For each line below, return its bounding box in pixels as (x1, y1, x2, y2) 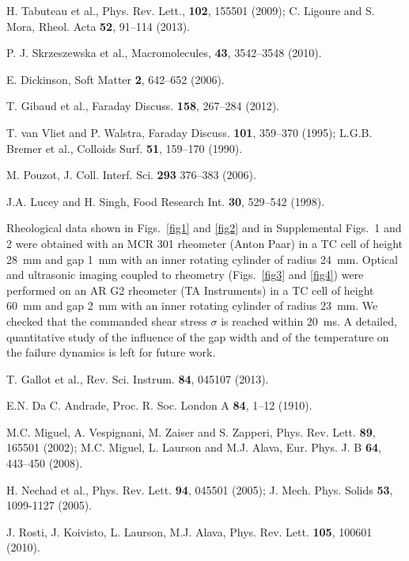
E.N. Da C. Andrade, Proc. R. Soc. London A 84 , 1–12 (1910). (6, 397, 312, 414)
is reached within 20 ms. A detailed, (221, 312, 397, 329)
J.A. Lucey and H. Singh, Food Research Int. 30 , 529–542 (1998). (6, 193, 325, 209)
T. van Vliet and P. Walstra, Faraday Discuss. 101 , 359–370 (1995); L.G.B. (6, 124, 373, 140)
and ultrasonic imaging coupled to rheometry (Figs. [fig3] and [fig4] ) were (6, 266, 364, 283)
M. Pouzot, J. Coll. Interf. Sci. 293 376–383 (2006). (6, 166, 256, 183)
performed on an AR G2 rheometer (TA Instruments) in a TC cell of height (6, 281, 374, 298)
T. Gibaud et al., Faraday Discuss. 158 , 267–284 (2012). (6, 97, 279, 114)
